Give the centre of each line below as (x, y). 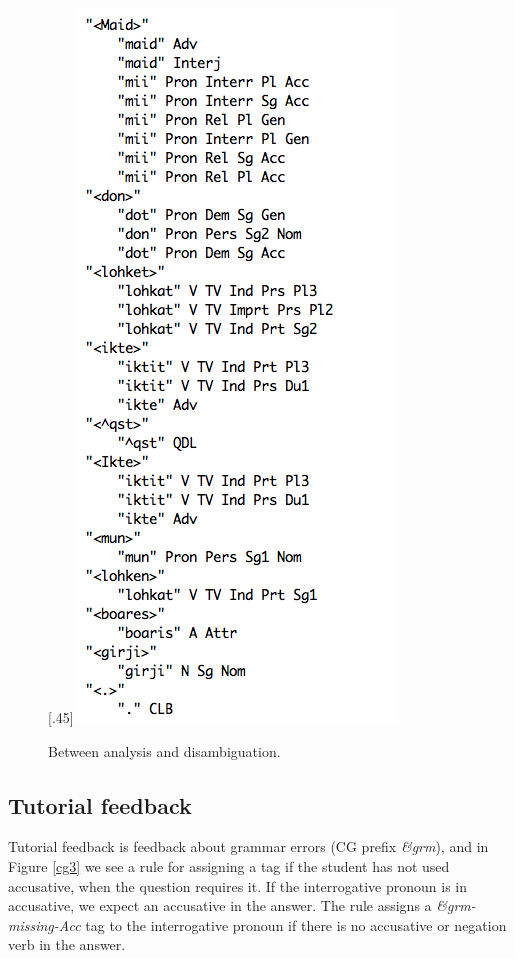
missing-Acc (44, 924)
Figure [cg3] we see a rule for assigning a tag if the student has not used (229, 865)
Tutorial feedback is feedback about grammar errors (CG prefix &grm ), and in (248, 846)
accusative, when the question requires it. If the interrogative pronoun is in (238, 885)
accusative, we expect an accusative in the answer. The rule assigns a (220, 905)
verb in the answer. (67, 944)
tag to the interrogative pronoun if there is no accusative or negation (296, 924)
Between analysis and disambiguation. (164, 750)
